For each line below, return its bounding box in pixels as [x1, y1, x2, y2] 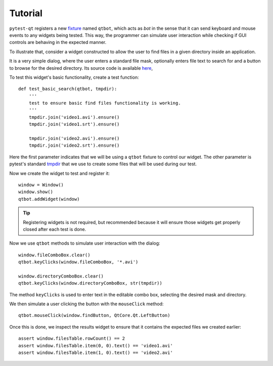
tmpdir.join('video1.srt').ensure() [28, 121, 120, 127]
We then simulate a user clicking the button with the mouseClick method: [9, 301, 164, 307]
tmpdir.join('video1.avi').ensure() [28, 114, 120, 120]
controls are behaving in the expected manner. [9, 39, 107, 45]
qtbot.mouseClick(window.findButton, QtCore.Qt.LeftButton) [18, 312, 170, 318]
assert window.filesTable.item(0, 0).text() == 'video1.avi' [18, 343, 173, 348]
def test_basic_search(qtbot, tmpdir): [18, 86, 117, 92]
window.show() [18, 189, 53, 195]
